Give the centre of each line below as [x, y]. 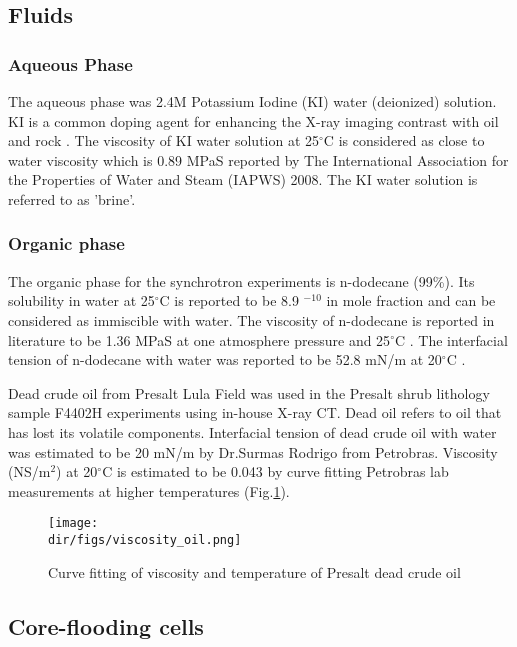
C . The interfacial [451, 339]
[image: [73, 523]
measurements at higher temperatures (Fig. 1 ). [149, 490]
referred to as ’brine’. [72, 198]
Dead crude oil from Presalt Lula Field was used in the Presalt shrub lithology [249, 392]
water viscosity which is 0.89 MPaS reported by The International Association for [258, 159]
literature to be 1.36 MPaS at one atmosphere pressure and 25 [199, 339]
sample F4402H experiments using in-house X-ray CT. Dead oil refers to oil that [255, 412]
